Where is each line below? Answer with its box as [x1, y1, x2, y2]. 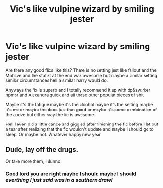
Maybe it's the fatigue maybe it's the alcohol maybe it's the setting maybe [5, 101, 153, 107]
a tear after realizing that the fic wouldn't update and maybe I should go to [5, 126, 154, 132]
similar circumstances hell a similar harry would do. [5, 78, 108, 83]
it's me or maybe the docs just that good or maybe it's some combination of [5, 107, 157, 112]
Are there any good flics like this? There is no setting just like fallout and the [5, 67, 157, 73]
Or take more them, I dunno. [5, 158, 62, 164]
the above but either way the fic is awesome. [5, 111, 95, 117]
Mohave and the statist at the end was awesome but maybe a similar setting [5, 72, 157, 78]
